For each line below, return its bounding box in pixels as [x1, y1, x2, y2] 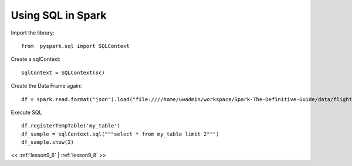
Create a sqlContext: [11, 56, 61, 63]
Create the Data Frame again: [11, 82, 82, 89]
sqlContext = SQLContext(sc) [21, 69, 105, 76]
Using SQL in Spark [11, 9, 107, 22]
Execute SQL [11, 109, 42, 116]
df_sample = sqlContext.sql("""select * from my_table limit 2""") [21, 130, 219, 137]
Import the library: [11, 29, 55, 36]
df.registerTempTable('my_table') [21, 123, 120, 129]
